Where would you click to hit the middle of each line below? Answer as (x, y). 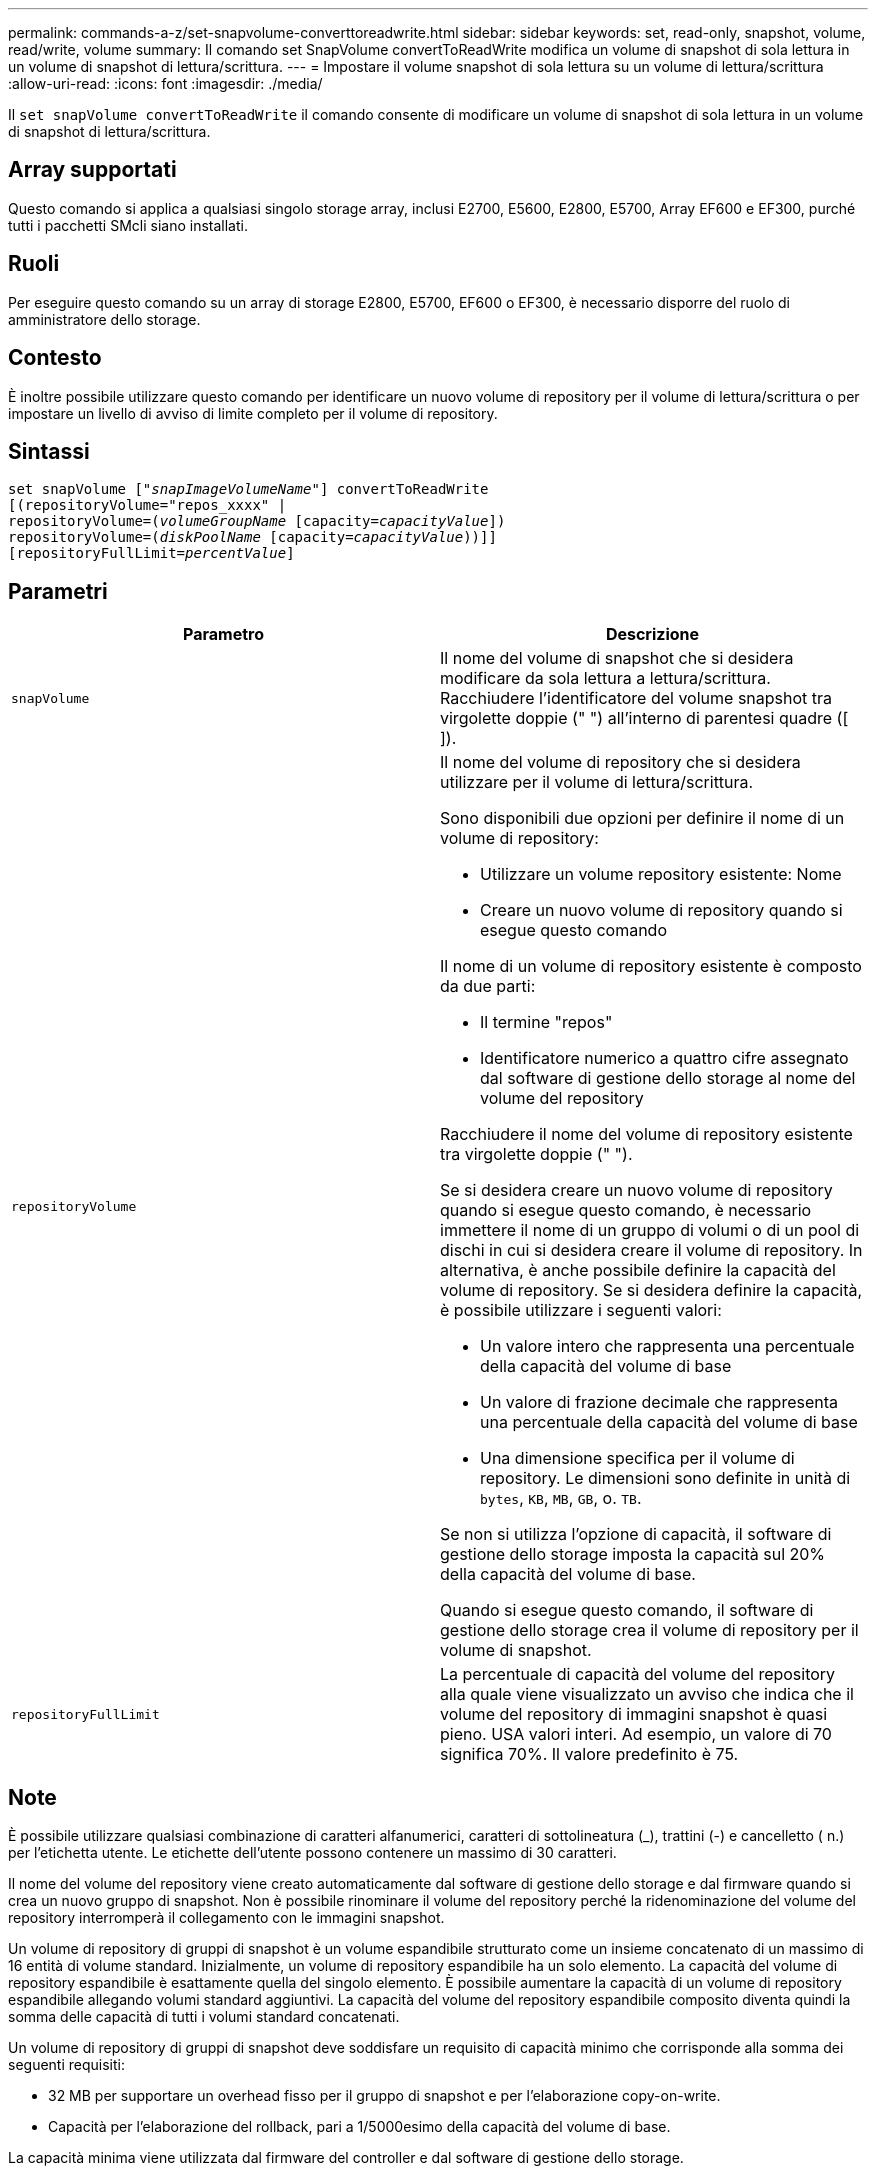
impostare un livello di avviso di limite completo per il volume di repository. (253, 413)
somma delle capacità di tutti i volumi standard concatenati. (204, 2017)
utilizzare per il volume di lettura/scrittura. (597, 782)
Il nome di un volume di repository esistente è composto (651, 966)
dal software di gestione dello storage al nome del (668, 1078)
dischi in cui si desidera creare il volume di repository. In (651, 1250)
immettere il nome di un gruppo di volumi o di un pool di (650, 1230)
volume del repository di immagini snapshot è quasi (634, 1714)
